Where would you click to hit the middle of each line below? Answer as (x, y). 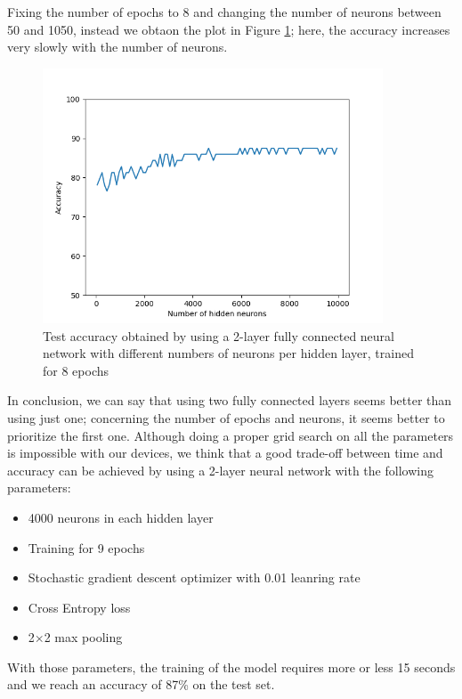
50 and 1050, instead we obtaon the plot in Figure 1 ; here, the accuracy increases (229, 29)
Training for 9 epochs (86, 547)
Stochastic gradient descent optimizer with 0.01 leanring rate (194, 577)
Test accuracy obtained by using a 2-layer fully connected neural (219, 335)
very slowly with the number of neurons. (118, 47)
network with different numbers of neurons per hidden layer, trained (228, 353)
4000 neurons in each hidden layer (121, 517)
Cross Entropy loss (79, 607)
